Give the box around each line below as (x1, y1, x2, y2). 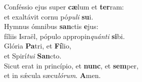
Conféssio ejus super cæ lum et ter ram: (4, 1, 124, 11)
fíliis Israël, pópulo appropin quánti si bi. (4, 30, 125, 41)
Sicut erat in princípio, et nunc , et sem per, (4, 60, 138, 70)
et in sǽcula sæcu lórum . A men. (4, 70, 101, 80)
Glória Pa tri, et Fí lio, (4, 40, 71, 51)
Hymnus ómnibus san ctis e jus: (4, 21, 98, 31)
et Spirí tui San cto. (4, 50, 61, 60)
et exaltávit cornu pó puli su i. (4, 11, 93, 21)
